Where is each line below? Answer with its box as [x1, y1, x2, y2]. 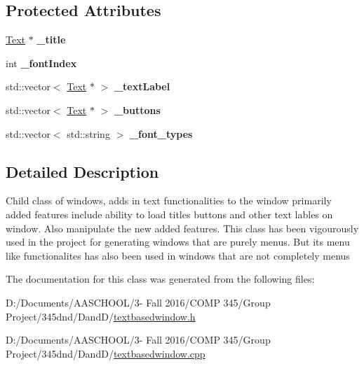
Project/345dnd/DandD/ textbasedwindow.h [6, 309, 196, 323]
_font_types [129, 126, 193, 141]
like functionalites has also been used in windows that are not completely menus [6, 248, 350, 262]
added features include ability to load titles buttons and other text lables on [6, 206, 333, 221]
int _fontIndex [6, 55, 77, 70]
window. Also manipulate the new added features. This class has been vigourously [6, 220, 359, 235]
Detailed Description [6, 160, 159, 182]
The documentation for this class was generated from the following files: [6, 272, 315, 286]
